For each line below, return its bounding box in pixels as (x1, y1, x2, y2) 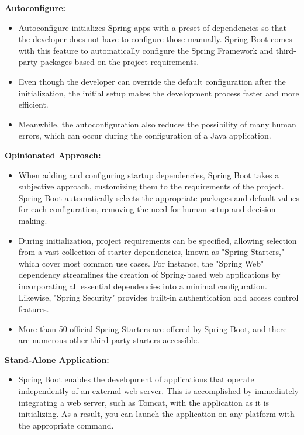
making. (18, 214, 47, 226)
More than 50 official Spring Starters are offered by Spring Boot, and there (18, 322, 287, 334)
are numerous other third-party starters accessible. (18, 334, 199, 346)
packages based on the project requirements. (40, 56, 199, 68)
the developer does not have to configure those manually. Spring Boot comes (18, 33, 292, 45)
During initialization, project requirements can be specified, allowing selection (18, 234, 297, 246)
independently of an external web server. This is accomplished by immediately (18, 385, 299, 397)
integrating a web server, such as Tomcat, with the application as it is (18, 396, 270, 408)
